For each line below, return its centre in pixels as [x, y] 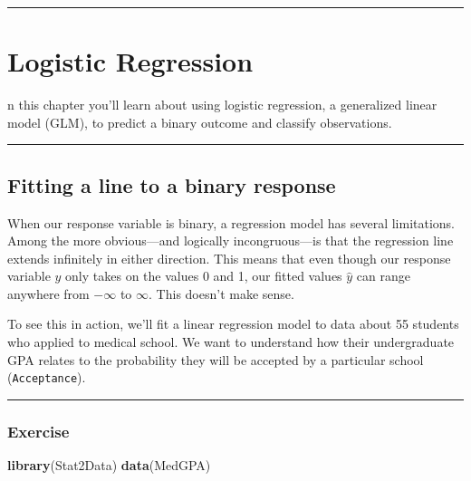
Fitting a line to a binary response [172, 184]
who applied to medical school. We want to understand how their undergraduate [231, 342]
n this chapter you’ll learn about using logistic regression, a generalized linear [222, 105]
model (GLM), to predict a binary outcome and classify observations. [200, 122]
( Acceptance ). [47, 377]
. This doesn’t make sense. [221, 293]
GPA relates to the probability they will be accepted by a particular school [216, 359]
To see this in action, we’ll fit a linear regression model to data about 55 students [233, 324]
